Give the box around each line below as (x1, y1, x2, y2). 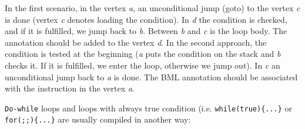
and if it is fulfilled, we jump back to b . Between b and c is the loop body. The (5, 25, 287, 37)
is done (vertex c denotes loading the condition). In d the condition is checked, (5, 13, 287, 25)
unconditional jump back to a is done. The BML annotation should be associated (5, 70, 298, 83)
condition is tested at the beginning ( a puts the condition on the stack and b (5, 47, 281, 60)
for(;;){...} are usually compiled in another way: (5, 113, 191, 125)
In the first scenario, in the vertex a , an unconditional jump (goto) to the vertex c (5, 2, 300, 13)
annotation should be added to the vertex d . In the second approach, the (5, 36, 267, 48)
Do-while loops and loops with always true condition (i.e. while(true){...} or (5, 101, 293, 114)
